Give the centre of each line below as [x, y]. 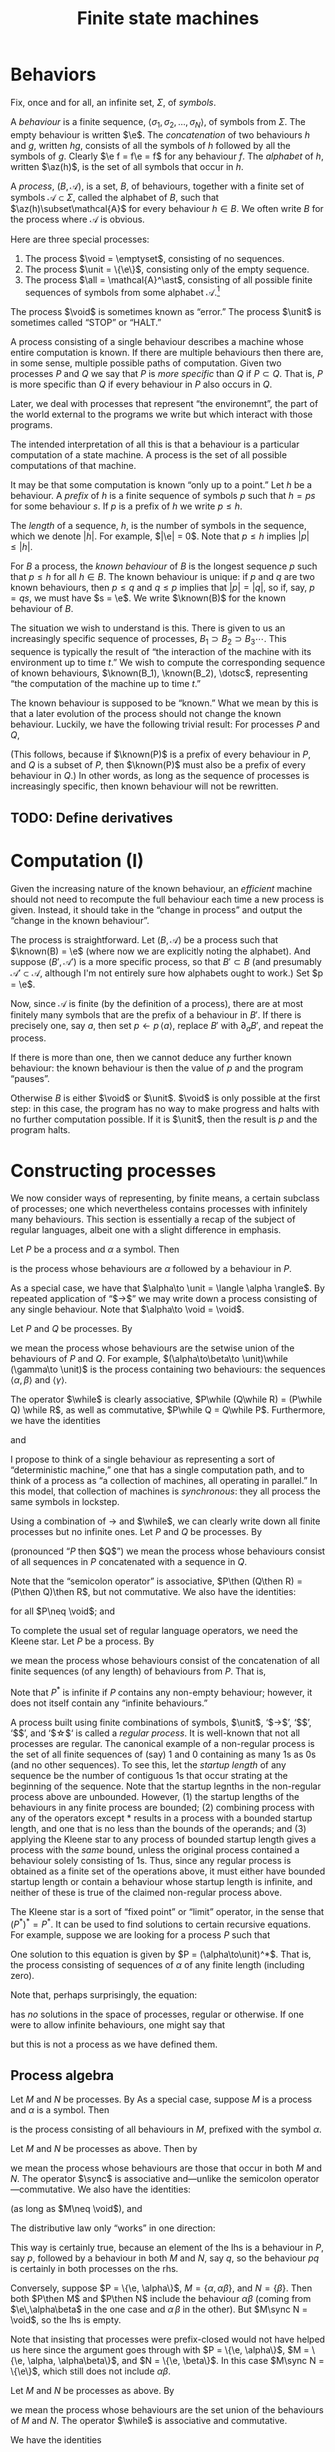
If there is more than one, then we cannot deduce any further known [151, 1058]
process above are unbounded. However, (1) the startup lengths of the [155, 1796]
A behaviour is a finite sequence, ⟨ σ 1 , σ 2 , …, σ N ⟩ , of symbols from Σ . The [158, 122]
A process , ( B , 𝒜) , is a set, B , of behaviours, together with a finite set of [157, 186]
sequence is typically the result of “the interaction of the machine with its [161, 652]
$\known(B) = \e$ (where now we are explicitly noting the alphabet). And [161, 951]
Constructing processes [113, 1170]
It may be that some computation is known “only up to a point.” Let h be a [161, 485]
